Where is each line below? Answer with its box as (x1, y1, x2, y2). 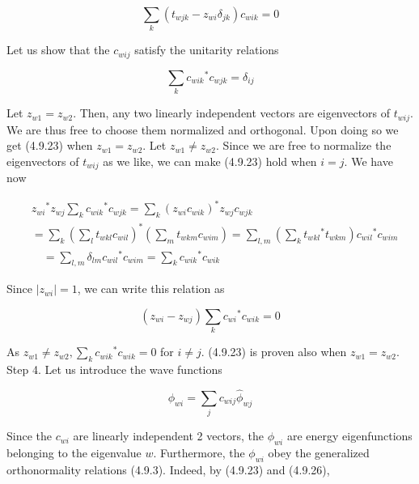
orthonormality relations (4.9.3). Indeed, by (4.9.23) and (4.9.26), (6, 461, 330, 478)
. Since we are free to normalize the (216, 137, 391, 154)
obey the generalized (268, 444, 370, 461)
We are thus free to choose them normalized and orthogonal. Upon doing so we (6, 121, 399, 138)
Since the (6, 427, 52, 444)
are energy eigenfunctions (286, 427, 413, 444)
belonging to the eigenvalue (6, 444, 142, 461)
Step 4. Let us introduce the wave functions (6, 361, 222, 378)
